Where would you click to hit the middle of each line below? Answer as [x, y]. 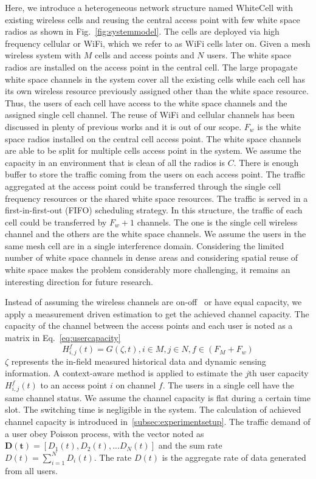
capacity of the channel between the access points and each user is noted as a [149, 326]
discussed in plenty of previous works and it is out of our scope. [123, 126]
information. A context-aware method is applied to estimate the [124, 373]
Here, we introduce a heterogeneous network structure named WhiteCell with [149, 7]
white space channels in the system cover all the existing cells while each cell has [155, 79]
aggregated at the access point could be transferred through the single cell [143, 186]
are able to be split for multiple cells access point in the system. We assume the [153, 150]
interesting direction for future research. [79, 281]
